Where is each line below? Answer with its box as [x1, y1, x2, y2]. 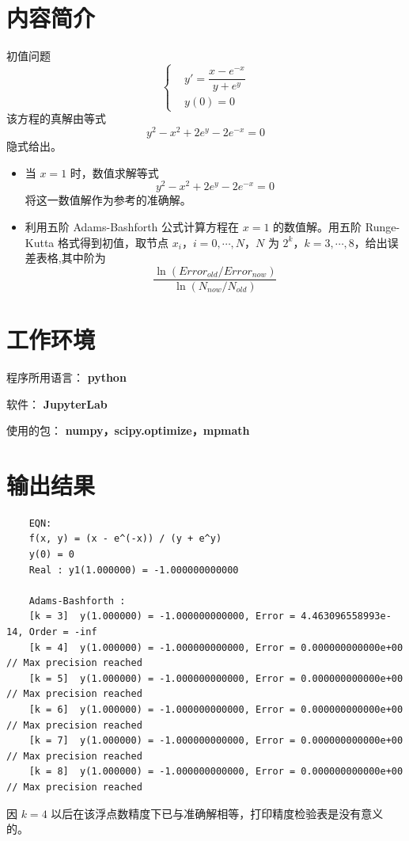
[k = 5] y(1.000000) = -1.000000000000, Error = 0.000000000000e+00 [28, 672, 403, 684]
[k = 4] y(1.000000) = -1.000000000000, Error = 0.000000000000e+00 [28, 641, 403, 653]
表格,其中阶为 [36, 249, 106, 266]
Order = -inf [28, 626, 97, 637]
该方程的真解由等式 [6, 110, 106, 127]
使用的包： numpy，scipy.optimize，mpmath [6, 422, 250, 439]
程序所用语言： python [6, 368, 127, 385]
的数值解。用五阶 [273, 218, 362, 234]
